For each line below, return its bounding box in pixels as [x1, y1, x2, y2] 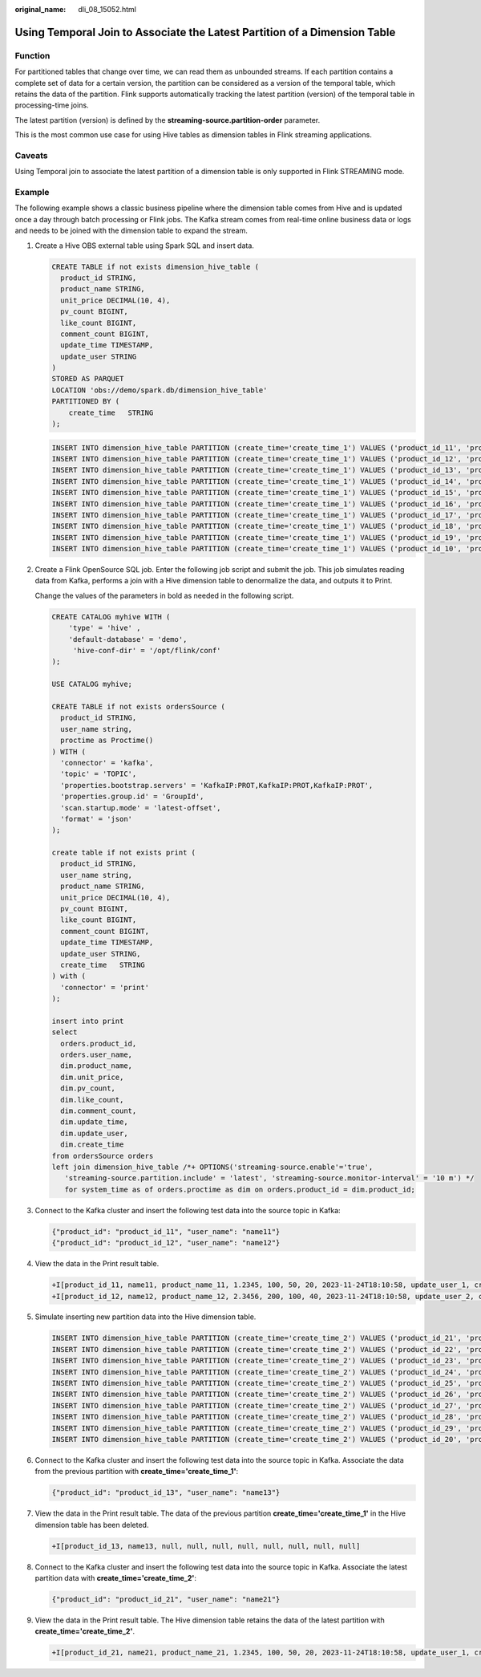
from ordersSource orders [51, 1151, 154, 1160]
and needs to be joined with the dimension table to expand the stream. [14, 225, 248, 236]
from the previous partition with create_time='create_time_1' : [34, 1467, 239, 1476]
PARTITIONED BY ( [51, 397, 120, 406]
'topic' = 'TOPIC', [60, 769, 137, 778]
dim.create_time [60, 1140, 124, 1149]
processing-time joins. [14, 100, 89, 110]
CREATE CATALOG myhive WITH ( [51, 612, 171, 621]
